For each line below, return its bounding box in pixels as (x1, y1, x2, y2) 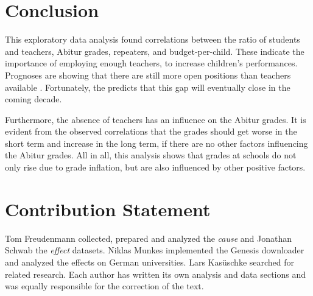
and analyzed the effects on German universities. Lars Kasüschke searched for (5, 255, 295, 268)
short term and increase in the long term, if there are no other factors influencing (5, 136, 308, 149)
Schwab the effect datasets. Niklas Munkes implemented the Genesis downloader (5, 244, 304, 256)
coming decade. (5, 93, 62, 105)
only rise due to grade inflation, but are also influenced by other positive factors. (5, 161, 306, 174)
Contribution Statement (5, 196, 211, 221)
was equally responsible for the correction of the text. (5, 280, 204, 292)
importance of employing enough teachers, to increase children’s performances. (5, 57, 298, 69)
